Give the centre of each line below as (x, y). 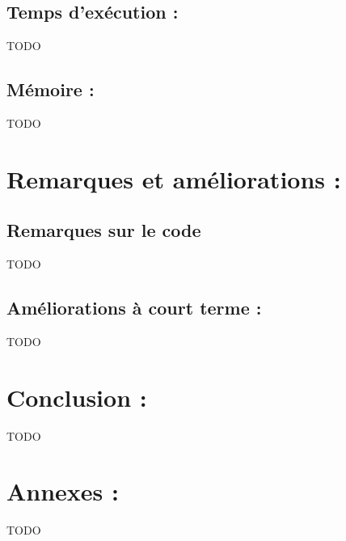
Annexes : (63, 491)
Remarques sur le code (104, 230)
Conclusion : (77, 397)
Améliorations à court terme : (134, 308)
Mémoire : (51, 89)
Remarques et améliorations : (174, 178)
